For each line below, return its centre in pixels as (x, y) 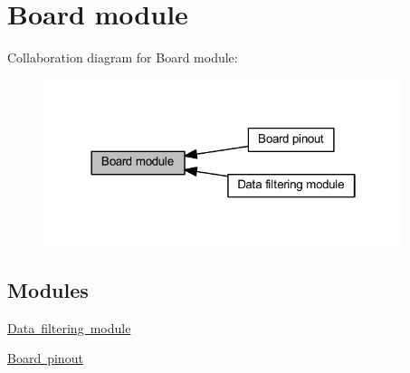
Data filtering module (69, 327)
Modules (48, 289)
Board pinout (45, 358)
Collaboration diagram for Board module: (123, 57)
